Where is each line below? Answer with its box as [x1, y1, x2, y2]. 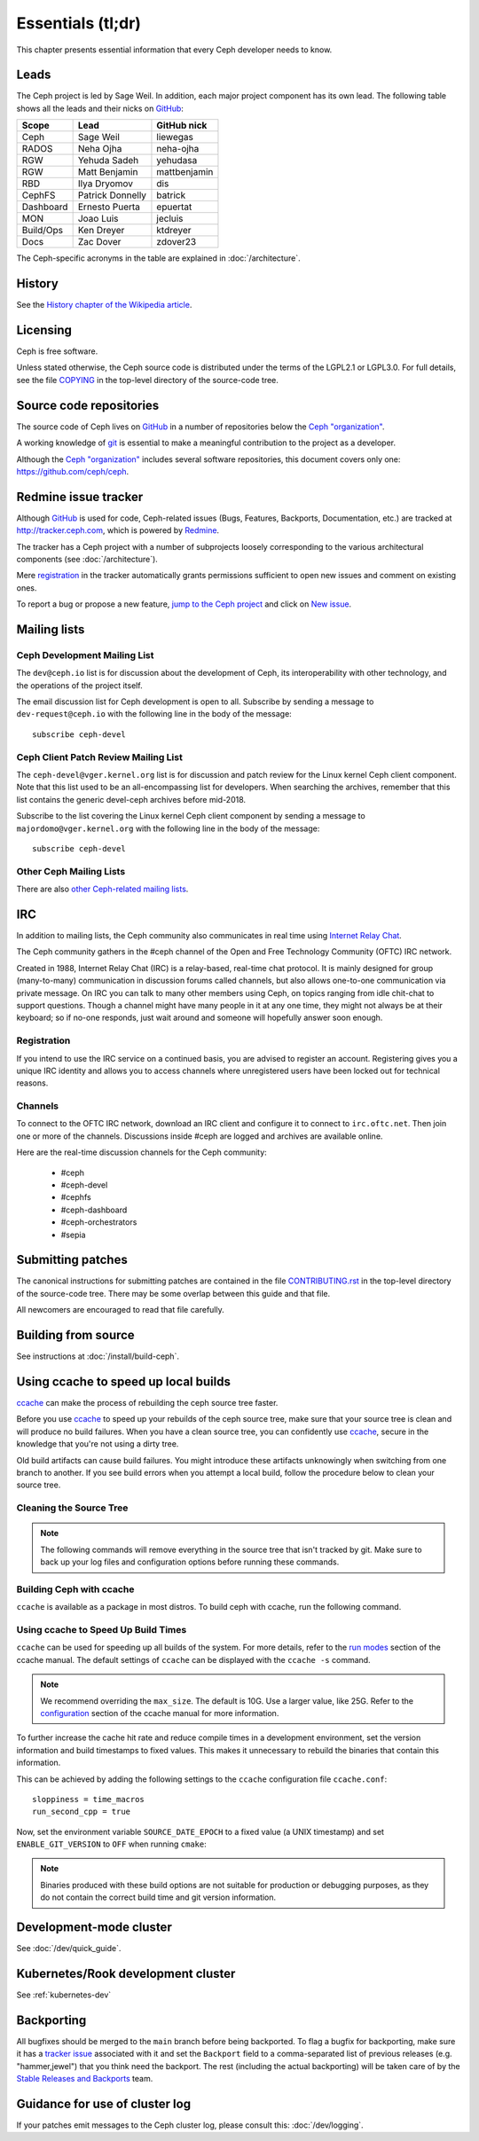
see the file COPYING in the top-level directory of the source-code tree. [16, 374, 279, 385]
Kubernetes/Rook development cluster [16, 1965, 236, 1981]
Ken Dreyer [77, 224, 125, 237]
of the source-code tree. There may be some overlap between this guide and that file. [16, 1288, 331, 1298]
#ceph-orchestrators [60, 1217, 137, 1227]
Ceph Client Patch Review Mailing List [16, 750, 184, 763]
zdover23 [156, 236, 197, 248]
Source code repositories [16, 397, 160, 412]
